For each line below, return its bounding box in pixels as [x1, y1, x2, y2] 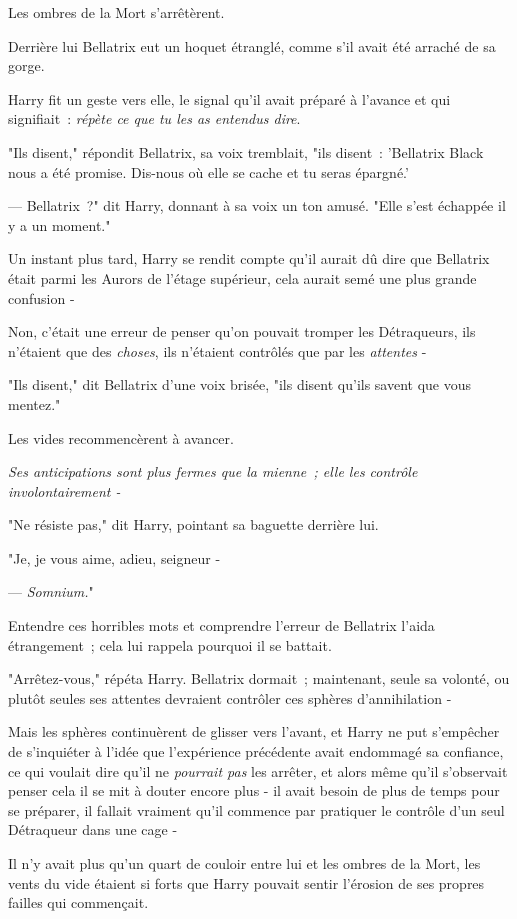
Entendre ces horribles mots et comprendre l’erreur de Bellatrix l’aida [8, 615, 435, 636]
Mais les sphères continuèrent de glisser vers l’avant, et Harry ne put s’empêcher [8, 721, 500, 742]
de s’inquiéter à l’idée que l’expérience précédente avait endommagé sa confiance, [8, 741, 504, 762]
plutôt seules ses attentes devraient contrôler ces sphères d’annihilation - [8, 687, 452, 708]
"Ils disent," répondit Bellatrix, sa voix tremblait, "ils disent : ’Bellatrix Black [8, 141, 484, 162]
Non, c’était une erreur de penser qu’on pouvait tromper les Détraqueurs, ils [8, 321, 476, 342]
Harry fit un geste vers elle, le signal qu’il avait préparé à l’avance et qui [8, 88, 451, 109]
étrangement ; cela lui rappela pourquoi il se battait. [8, 634, 332, 655]
